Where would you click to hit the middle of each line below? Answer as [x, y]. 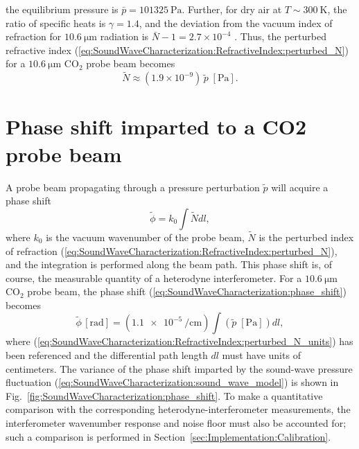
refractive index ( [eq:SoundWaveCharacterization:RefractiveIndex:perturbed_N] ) [177, 50]
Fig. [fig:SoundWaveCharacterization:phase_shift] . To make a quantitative [164, 395]
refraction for [34, 36]
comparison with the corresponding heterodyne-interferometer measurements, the [178, 409]
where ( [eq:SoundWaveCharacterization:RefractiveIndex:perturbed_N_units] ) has [179, 341]
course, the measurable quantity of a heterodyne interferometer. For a [154, 278]
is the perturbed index [306, 237]
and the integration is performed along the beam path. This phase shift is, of [169, 264]
